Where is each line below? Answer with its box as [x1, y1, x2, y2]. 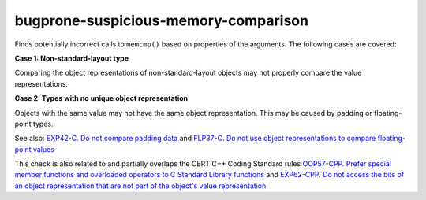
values [32, 144, 55, 154]
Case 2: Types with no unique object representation [14, 94, 189, 103]
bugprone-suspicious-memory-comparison [14, 12, 309, 29]
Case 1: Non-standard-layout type [14, 54, 129, 63]
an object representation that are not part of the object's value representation [14, 181, 267, 191]
